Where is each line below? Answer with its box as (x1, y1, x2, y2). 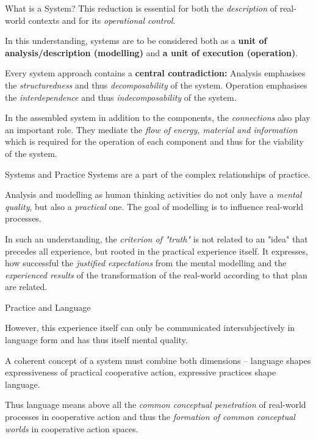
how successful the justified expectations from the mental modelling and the (5, 256, 287, 269)
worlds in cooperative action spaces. (5, 422, 138, 435)
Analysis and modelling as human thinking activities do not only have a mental (5, 188, 302, 201)
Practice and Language (5, 300, 91, 313)
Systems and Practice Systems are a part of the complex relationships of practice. (5, 167, 311, 180)
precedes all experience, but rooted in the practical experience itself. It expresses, (5, 244, 308, 257)
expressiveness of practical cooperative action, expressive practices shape (5, 366, 276, 379)
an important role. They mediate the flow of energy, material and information (5, 123, 298, 136)
